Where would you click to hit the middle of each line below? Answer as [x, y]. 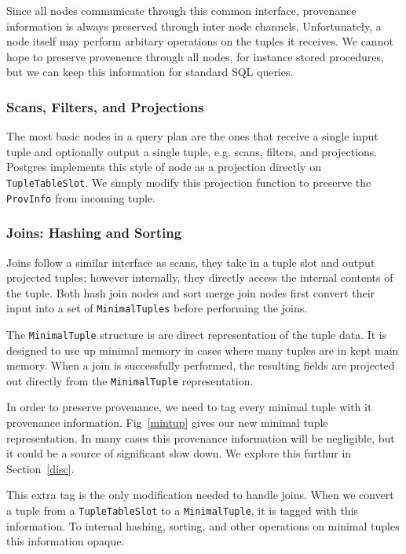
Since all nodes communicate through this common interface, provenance [181, 10]
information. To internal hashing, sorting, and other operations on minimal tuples [203, 525]
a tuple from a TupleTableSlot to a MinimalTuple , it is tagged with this [183, 510]
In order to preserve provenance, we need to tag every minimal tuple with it [189, 407]
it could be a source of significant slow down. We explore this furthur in [179, 453]
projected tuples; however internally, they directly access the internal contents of [200, 277]
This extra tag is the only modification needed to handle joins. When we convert [200, 495]
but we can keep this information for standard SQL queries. [150, 72]
